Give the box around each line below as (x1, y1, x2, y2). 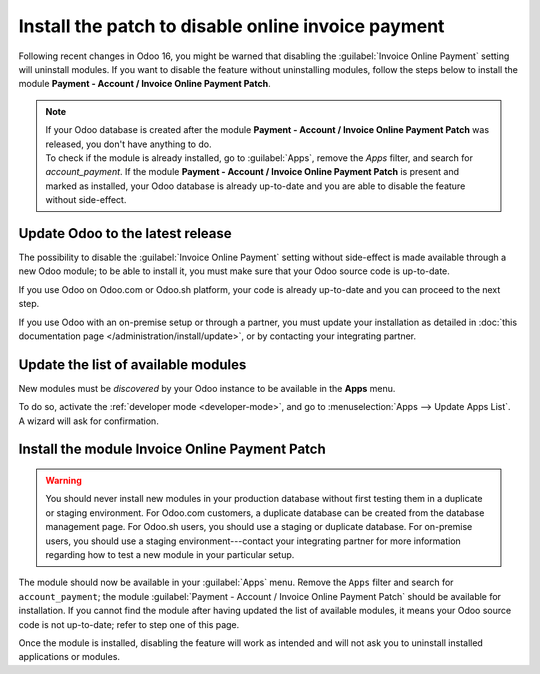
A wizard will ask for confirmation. (18, 415, 159, 427)
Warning (45, 475, 82, 487)
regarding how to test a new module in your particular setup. (45, 548, 295, 560)
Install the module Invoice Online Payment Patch (18, 441, 326, 458)
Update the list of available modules (18, 356, 247, 373)
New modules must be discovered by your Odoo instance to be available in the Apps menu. (18, 382, 396, 394)
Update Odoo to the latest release (18, 225, 232, 242)
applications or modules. (18, 651, 120, 663)
